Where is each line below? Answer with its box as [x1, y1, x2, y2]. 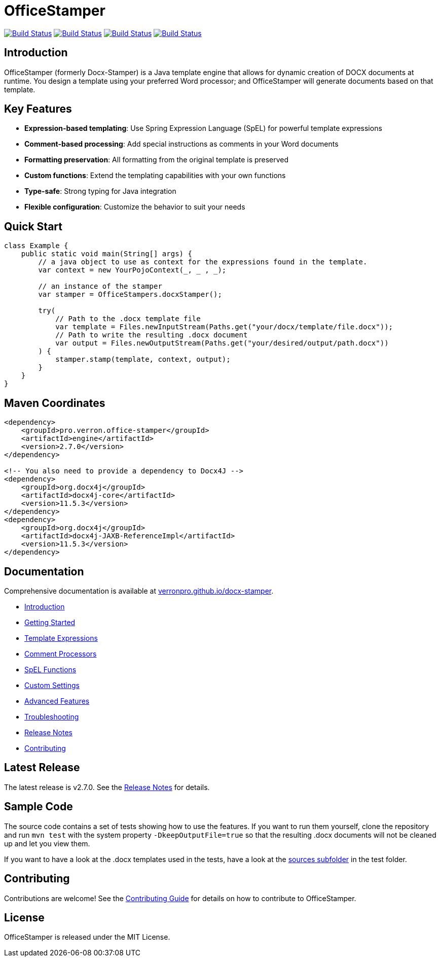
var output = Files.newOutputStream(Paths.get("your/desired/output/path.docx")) [55, 339, 389, 348]
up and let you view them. [4, 839, 90, 848]
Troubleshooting [24, 712, 79, 721]
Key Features [4, 102, 72, 116]
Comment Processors [24, 649, 97, 658]
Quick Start [4, 220, 62, 233]
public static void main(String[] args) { [21, 250, 192, 258]
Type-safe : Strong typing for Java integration [24, 187, 176, 196]
